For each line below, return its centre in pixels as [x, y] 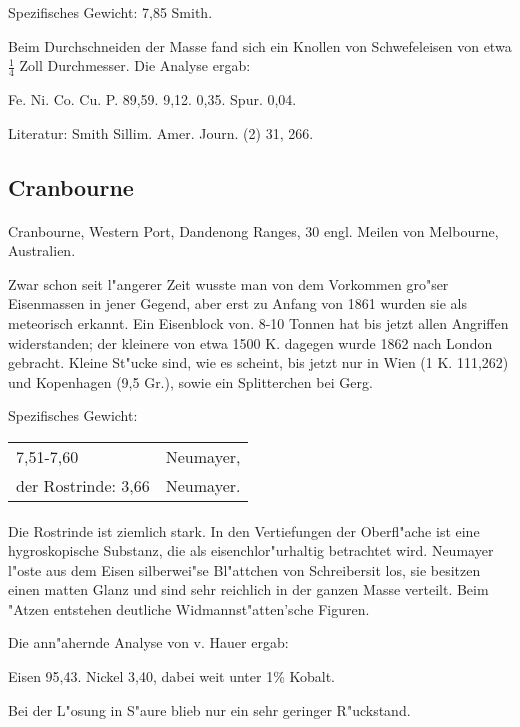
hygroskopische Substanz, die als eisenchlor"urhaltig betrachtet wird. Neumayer [251, 550]
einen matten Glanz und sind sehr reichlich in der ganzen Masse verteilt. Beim [248, 589]
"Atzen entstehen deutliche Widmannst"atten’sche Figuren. [189, 608]
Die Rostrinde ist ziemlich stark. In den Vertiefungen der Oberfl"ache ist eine [244, 530]
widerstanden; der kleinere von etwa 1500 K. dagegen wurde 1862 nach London [250, 342]
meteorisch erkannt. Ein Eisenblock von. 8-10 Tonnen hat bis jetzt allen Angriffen [258, 322]
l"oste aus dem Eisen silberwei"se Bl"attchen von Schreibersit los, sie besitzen [244, 569]
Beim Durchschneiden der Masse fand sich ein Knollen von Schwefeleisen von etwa [260, 45]
